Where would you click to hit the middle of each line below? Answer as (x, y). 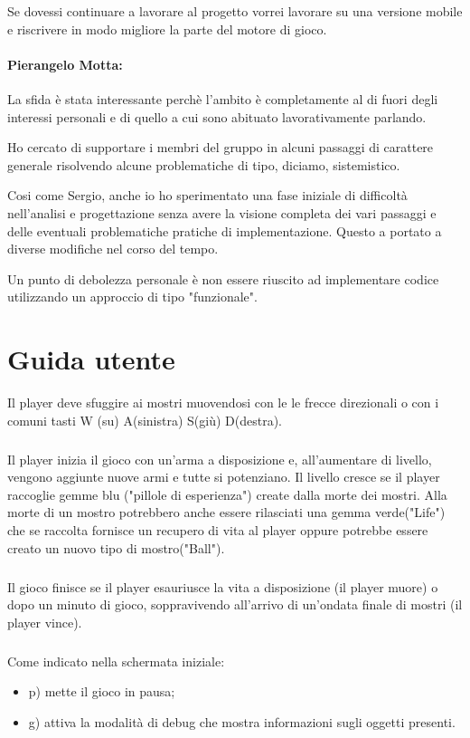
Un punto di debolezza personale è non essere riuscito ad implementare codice (223, 278)
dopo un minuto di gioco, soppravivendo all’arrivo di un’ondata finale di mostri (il (235, 604)
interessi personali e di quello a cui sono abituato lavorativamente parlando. (217, 116)
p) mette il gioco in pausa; (102, 691)
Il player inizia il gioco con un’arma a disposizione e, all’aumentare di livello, (220, 459)
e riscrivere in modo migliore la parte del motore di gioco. (167, 29)
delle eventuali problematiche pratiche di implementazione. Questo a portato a (225, 230)
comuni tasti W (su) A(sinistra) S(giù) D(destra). (145, 420)
